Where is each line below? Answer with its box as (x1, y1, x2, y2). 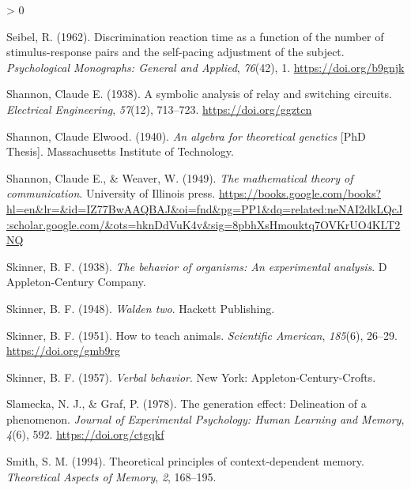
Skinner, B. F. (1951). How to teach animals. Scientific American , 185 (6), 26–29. (6, 326, 398, 343)
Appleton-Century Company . (6, 273, 146, 290)
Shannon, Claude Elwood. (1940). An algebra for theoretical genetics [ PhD (6, 127, 366, 144)
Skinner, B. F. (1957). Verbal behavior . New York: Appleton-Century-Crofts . (6, 368, 376, 385)
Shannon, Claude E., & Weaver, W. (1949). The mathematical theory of (6, 169, 353, 186)
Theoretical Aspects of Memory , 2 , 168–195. (6, 468, 217, 484)
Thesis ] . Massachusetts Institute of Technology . (6, 143, 234, 160)
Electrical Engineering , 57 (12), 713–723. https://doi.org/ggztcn (6, 100, 312, 117)
